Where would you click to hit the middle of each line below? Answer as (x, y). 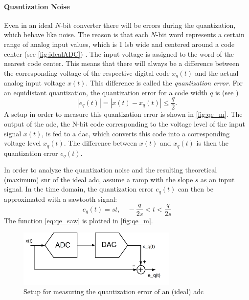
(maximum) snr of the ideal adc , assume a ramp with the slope (99, 179)
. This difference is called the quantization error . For (164, 83)
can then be (196, 189)
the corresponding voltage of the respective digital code (87, 73)
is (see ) (227, 92)
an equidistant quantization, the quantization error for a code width (106, 92)
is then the (213, 143)
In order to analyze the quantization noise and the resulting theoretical (111, 170)
